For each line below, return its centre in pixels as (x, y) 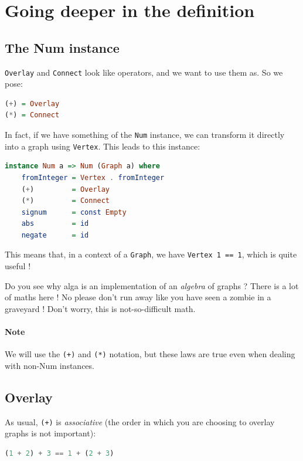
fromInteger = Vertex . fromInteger (93, 177)
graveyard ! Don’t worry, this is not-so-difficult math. (100, 308)
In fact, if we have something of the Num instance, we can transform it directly (145, 135)
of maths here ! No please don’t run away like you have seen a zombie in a (138, 297)
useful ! (18, 266)
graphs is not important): (50, 433)
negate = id (55, 235)
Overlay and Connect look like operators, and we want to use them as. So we (144, 72)
